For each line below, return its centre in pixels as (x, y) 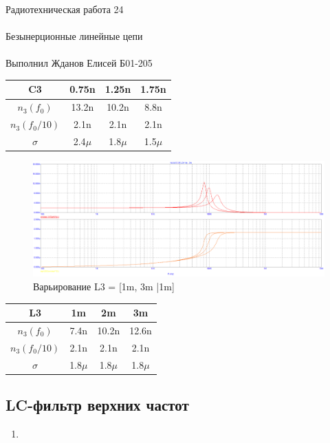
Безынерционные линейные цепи (74, 36)
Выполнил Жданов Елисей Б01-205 (79, 63)
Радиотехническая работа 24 (65, 9)
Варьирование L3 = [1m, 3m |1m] (104, 286)
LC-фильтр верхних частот (97, 405)
